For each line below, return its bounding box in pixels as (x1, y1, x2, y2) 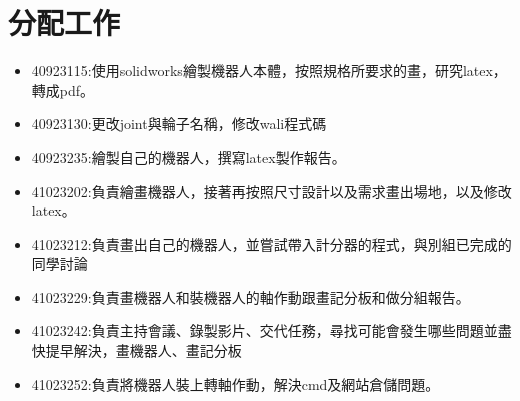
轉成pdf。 (31, 79, 95, 100)
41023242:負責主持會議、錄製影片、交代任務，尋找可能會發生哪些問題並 (31, 320, 498, 341)
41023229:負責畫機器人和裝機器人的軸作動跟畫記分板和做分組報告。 (31, 286, 470, 307)
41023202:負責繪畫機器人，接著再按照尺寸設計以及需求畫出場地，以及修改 (31, 180, 512, 201)
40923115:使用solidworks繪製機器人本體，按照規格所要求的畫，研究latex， (31, 60, 507, 81)
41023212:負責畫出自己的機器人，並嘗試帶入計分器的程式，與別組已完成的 (31, 233, 512, 254)
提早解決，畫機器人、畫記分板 (45, 340, 242, 361)
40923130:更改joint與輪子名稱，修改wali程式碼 (31, 113, 327, 134)
